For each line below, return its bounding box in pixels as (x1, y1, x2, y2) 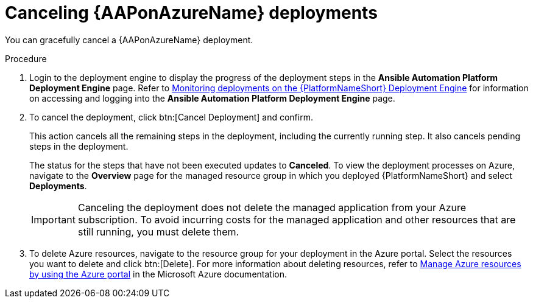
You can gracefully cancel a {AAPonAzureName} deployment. (5, 34, 253, 45)
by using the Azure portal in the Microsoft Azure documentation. (29, 268, 287, 279)
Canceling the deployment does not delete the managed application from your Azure (77, 201, 467, 214)
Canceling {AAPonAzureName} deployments (5, 2, 378, 23)
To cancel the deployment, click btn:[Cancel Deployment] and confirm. (29, 111, 313, 122)
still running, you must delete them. (77, 225, 239, 238)
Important (31, 213, 76, 226)
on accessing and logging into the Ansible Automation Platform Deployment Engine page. (29, 92, 395, 103)
